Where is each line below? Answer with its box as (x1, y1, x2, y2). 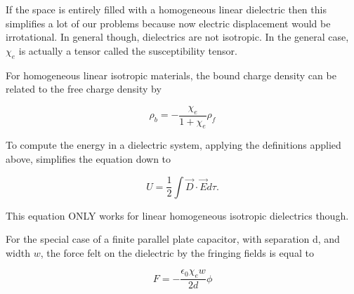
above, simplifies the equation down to (6, 151, 171, 166)
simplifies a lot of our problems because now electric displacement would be (6, 15, 331, 30)
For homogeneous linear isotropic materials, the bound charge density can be (6, 67, 336, 82)
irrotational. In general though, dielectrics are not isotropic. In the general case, (6, 29, 349, 44)
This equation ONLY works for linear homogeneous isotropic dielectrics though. (6, 208, 349, 222)
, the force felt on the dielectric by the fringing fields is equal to (40, 245, 314, 260)
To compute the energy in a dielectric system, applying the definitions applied (6, 138, 341, 152)
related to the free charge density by (6, 81, 162, 96)
